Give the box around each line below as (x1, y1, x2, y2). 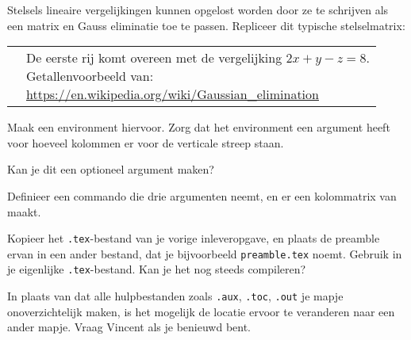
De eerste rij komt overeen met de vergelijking (26, 48, 282, 67)
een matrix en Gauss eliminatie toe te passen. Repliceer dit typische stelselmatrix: (7, 17, 405, 33)
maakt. (7, 203, 41, 220)
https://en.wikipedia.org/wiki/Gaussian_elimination (26, 85, 319, 104)
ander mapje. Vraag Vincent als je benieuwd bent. (7, 319, 252, 335)
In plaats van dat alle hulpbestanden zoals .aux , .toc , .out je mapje (7, 288, 344, 304)
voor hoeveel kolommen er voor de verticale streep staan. (7, 134, 284, 151)
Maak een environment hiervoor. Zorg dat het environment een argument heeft (7, 119, 390, 136)
